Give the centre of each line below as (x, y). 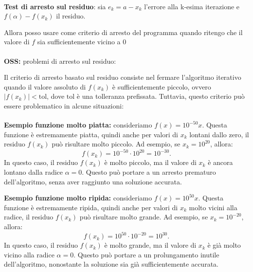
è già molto (224, 245)
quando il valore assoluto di (45, 86)
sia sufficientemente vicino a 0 (82, 42)
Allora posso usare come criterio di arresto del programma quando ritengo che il (123, 32)
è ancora (220, 162)
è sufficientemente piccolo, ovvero (162, 86)
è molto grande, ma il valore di (150, 245)
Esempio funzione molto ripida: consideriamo (78, 198)
